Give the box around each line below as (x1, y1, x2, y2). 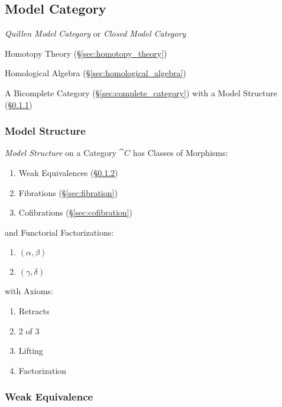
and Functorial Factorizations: (5, 226, 114, 238)
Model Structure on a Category (5, 146, 116, 159)
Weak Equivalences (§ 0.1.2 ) (18, 166, 118, 178)
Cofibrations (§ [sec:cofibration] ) (18, 206, 132, 219)
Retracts (18, 304, 50, 317)
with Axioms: (5, 285, 53, 297)
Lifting (18, 344, 43, 357)
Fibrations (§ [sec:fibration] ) (18, 186, 118, 198)
